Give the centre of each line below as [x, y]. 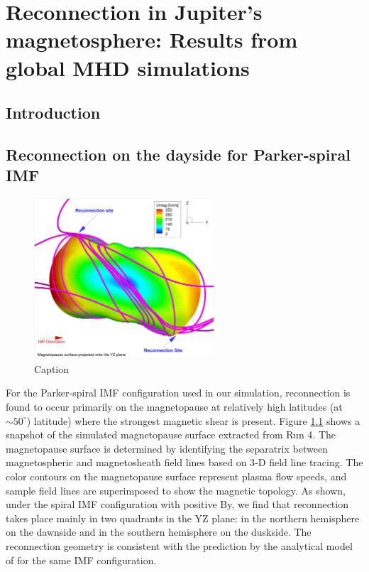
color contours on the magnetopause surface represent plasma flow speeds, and [176, 476]
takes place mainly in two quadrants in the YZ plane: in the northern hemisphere [183, 518]
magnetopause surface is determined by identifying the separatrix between [167, 448]
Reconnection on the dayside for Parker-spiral [178, 154]
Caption [52, 368]
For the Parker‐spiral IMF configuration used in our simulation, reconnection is [178, 393]
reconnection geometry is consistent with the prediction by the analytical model [179, 545]
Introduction [53, 113]
